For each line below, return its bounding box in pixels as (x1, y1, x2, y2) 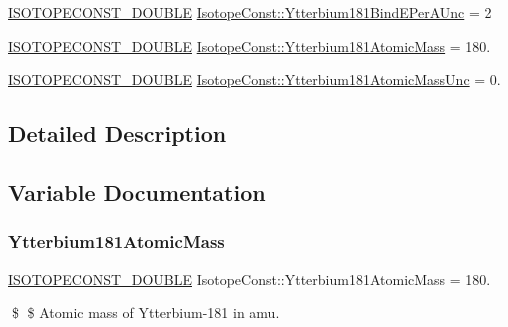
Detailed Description (8, 118, 227, 149)
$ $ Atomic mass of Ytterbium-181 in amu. (11, 302, 280, 323)
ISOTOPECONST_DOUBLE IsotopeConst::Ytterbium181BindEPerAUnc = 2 (8, 2, 492, 22)
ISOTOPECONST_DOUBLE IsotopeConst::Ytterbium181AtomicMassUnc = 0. (8, 69, 501, 90)
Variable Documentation (8, 176, 266, 207)
